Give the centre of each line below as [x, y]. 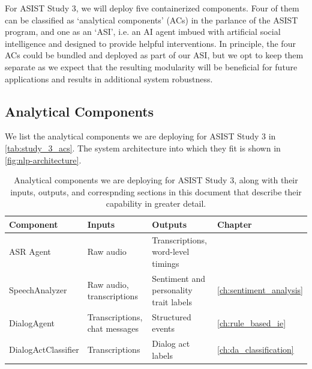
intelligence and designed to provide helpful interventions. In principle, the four [150, 43]
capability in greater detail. [156, 203]
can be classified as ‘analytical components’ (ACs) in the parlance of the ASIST [151, 20]
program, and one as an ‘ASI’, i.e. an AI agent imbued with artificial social [143, 32]
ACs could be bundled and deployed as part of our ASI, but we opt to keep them [154, 55]
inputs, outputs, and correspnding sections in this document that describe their [156, 191]
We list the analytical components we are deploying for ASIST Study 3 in [140, 136]
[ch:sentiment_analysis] [260, 290]
